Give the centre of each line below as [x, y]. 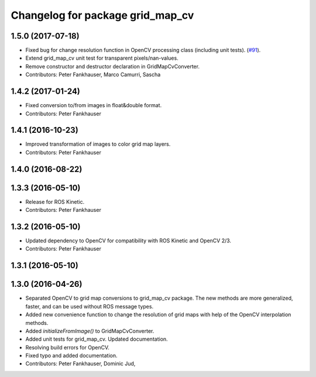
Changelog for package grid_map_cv [102, 15]
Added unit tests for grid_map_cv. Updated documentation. [97, 339]
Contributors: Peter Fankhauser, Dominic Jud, [80, 364]
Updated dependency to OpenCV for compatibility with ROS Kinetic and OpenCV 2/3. [128, 241]
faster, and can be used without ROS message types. [90, 306]
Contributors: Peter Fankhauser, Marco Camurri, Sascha [93, 75]
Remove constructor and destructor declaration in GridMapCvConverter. [113, 66]
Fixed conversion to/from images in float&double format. [94, 105]
